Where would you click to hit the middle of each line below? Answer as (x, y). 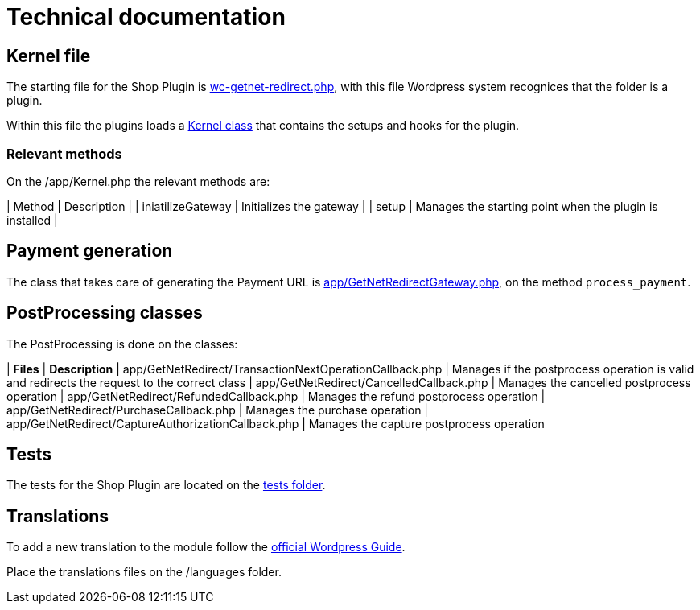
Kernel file (49, 56)
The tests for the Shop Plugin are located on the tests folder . (166, 485)
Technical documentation (146, 17)
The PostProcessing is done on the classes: (122, 344)
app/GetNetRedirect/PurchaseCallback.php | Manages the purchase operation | (218, 410)
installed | (32, 220)
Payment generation (90, 251)
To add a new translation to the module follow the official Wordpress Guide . (206, 547)
